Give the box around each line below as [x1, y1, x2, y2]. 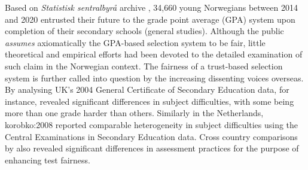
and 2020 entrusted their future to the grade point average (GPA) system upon [5, 13, 295, 25]
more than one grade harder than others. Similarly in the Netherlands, [5, 107, 264, 119]
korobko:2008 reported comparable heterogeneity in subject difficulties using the [5, 118, 298, 130]
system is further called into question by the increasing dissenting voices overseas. [5, 71, 304, 84]
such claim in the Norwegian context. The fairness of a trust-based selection [5, 59, 283, 72]
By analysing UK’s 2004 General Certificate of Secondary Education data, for [5, 83, 289, 96]
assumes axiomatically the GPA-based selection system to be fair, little [5, 36, 266, 48]
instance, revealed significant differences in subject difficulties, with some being [5, 95, 294, 107]
